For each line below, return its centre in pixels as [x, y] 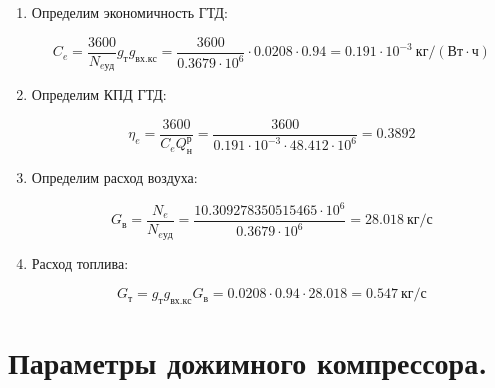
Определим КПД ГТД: [99, 94]
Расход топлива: [80, 262]
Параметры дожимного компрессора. [248, 362]
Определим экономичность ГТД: [129, 12]
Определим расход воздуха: [114, 176]
